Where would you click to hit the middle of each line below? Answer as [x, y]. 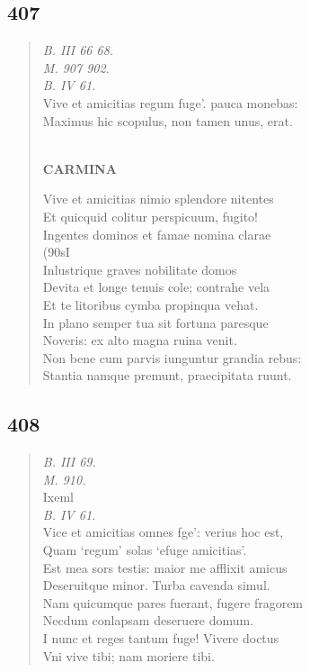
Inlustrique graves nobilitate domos [140, 269]
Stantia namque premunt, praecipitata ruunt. [167, 375]
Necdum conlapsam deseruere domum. [148, 620]
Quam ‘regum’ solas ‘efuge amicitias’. [145, 550]
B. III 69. [69, 462]
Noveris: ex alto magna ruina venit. [140, 340]
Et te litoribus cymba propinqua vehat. [151, 304]
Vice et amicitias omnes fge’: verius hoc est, [163, 532]
